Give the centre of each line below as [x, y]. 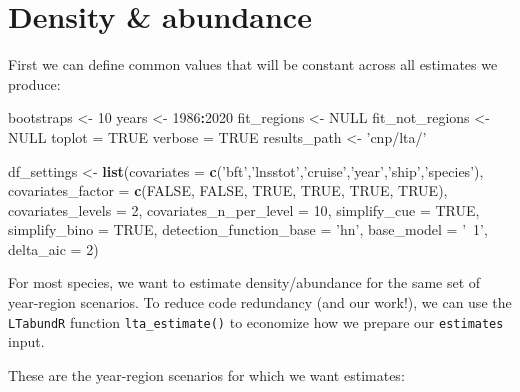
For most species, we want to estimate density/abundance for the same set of [244, 282]
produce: [34, 83]
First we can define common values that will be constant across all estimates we [253, 64]
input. [26, 341]
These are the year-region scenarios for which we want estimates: [206, 374]
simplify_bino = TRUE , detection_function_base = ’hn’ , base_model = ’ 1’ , [248, 229]
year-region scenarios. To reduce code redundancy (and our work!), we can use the [260, 302]
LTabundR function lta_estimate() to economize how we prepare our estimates [256, 321]
